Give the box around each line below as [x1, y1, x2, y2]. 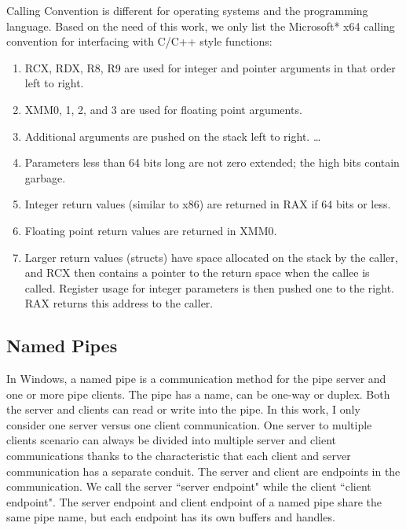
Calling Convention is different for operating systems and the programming [6, 2, 368, 18]
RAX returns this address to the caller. [24, 295, 214, 311]
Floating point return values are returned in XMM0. [24, 222, 277, 238]
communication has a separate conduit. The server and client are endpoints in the [6, 462, 401, 479]
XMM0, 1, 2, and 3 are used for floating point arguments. [24, 101, 302, 117]
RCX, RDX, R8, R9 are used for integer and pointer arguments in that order [24, 59, 396, 75]
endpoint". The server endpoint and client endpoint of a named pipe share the [6, 493, 382, 510]
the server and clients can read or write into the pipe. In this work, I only [6, 401, 360, 418]
